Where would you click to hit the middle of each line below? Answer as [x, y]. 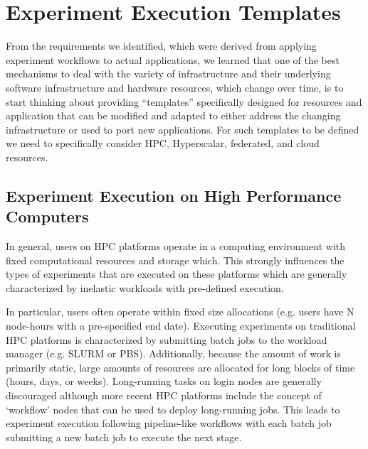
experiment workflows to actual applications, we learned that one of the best [173, 59]
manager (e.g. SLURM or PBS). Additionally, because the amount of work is [173, 353]
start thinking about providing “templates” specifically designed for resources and [184, 101]
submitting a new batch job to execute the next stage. [124, 437]
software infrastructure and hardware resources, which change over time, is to [175, 87]
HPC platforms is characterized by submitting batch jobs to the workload [167, 339]
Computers [47, 216]
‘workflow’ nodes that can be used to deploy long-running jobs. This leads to [173, 409]
